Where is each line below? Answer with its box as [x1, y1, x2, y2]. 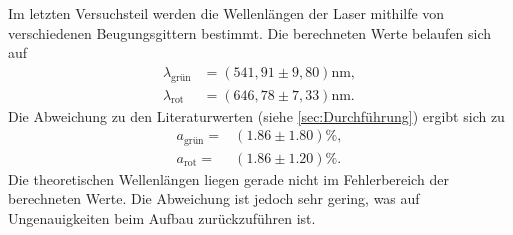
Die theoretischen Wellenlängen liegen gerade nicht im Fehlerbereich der [8, 168, 449, 189]
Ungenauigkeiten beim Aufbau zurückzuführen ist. [8, 207, 316, 228]
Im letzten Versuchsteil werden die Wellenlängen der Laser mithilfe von [8, 3, 445, 23]
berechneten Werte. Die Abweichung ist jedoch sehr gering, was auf [8, 188, 420, 209]
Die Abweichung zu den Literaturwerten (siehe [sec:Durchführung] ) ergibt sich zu [8, 105, 505, 126]
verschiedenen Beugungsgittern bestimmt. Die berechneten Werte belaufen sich [8, 22, 492, 43]
